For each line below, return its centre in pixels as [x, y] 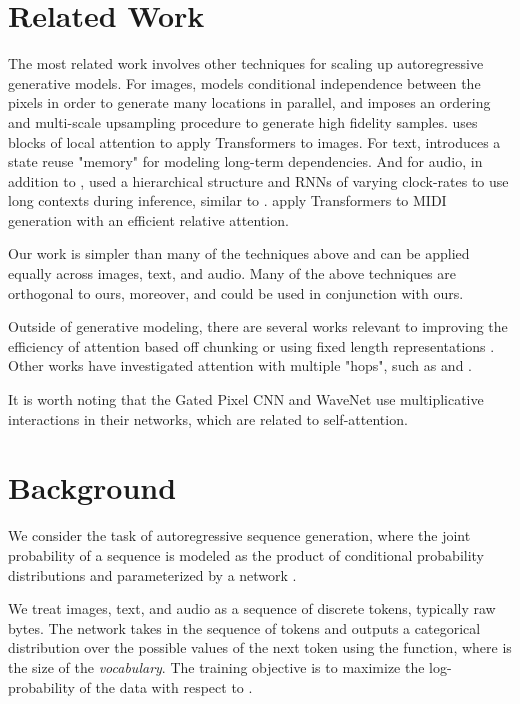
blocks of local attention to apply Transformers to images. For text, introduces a [254, 141]
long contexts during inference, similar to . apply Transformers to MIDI [227, 200]
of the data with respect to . [166, 686]
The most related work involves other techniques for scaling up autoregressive [246, 63]
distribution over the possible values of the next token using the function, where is [260, 647]
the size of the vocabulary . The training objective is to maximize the [216, 666]
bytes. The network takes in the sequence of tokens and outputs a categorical [244, 627]
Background [92, 487]
